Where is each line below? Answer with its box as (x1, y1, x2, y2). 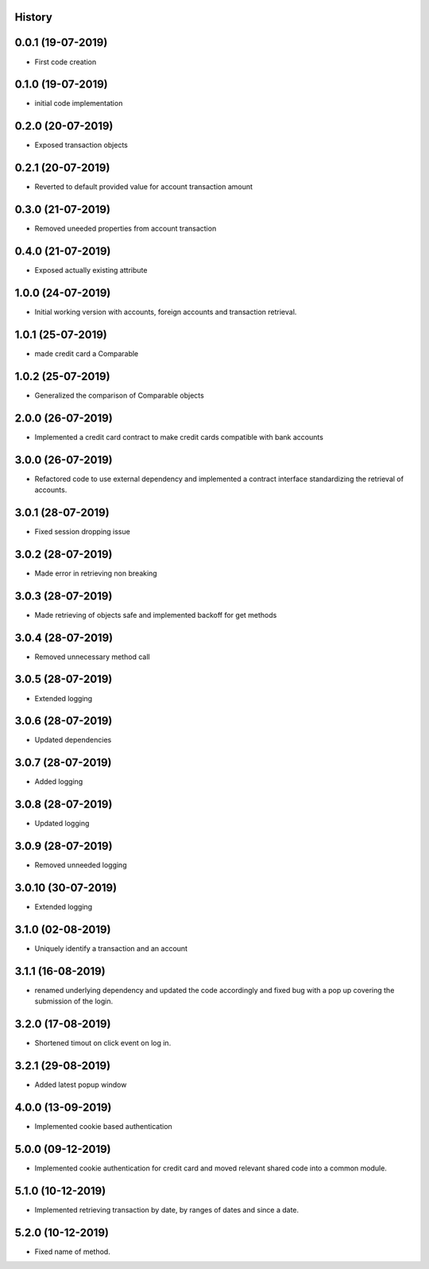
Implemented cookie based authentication (34, 1121, 172, 1131)
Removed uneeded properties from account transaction (34, 223, 217, 234)
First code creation (34, 56, 97, 67)
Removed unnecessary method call (34, 652, 150, 662)
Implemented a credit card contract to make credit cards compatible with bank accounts (34, 432, 323, 441)
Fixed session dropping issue (34, 526, 130, 536)
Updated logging (34, 819, 90, 829)
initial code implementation (34, 99, 123, 108)
